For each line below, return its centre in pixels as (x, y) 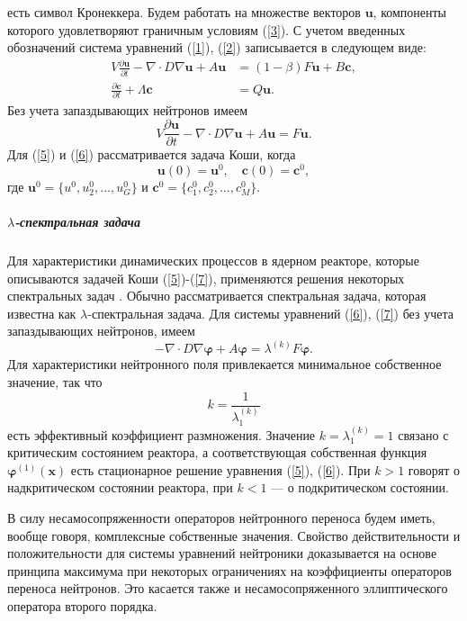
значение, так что (55, 381)
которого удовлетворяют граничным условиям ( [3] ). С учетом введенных (207, 29)
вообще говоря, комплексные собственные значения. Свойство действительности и (234, 535)
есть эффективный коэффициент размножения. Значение (162, 434)
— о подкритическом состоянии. (360, 487)
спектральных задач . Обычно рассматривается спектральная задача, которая (217, 296)
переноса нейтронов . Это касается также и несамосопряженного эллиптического (228, 588)
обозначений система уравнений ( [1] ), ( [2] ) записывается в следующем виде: (217, 47)
